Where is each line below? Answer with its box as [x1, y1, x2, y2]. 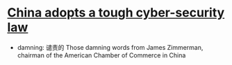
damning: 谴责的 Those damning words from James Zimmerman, [17, 43, 204, 51]
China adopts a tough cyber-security [7, 5, 225, 21]
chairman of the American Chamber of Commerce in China [17, 50, 186, 59]
